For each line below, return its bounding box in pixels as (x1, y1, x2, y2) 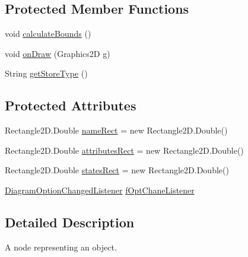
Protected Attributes (5, 96, 136, 115)
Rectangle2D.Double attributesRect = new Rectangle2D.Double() (5, 144, 244, 156)
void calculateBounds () (5, 27, 91, 40)
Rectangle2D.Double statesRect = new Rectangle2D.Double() (5, 164, 229, 176)
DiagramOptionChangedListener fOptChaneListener (5, 183, 195, 196)
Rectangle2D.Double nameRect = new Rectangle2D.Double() (5, 124, 228, 137)
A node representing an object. (5, 240, 117, 253)
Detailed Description (5, 212, 135, 231)
